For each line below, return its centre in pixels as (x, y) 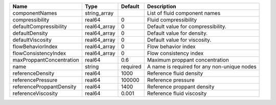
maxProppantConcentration (46, 60)
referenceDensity (33, 73)
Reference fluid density (175, 73)
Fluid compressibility (172, 20)
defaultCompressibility (40, 27)
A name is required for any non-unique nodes (202, 67)
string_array (99, 13)
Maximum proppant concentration (188, 60)
